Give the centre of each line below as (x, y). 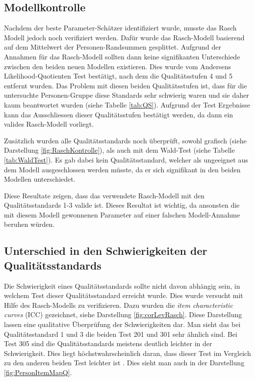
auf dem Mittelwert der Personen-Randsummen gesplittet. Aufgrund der (113, 47)
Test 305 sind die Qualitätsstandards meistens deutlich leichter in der (108, 343)
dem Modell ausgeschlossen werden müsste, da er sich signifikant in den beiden (122, 169)
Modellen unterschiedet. (40, 179)
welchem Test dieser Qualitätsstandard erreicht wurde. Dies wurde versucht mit (124, 295)
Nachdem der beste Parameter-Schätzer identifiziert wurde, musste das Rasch (120, 28)
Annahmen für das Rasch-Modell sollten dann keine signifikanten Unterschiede (122, 56)
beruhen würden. (29, 224)
